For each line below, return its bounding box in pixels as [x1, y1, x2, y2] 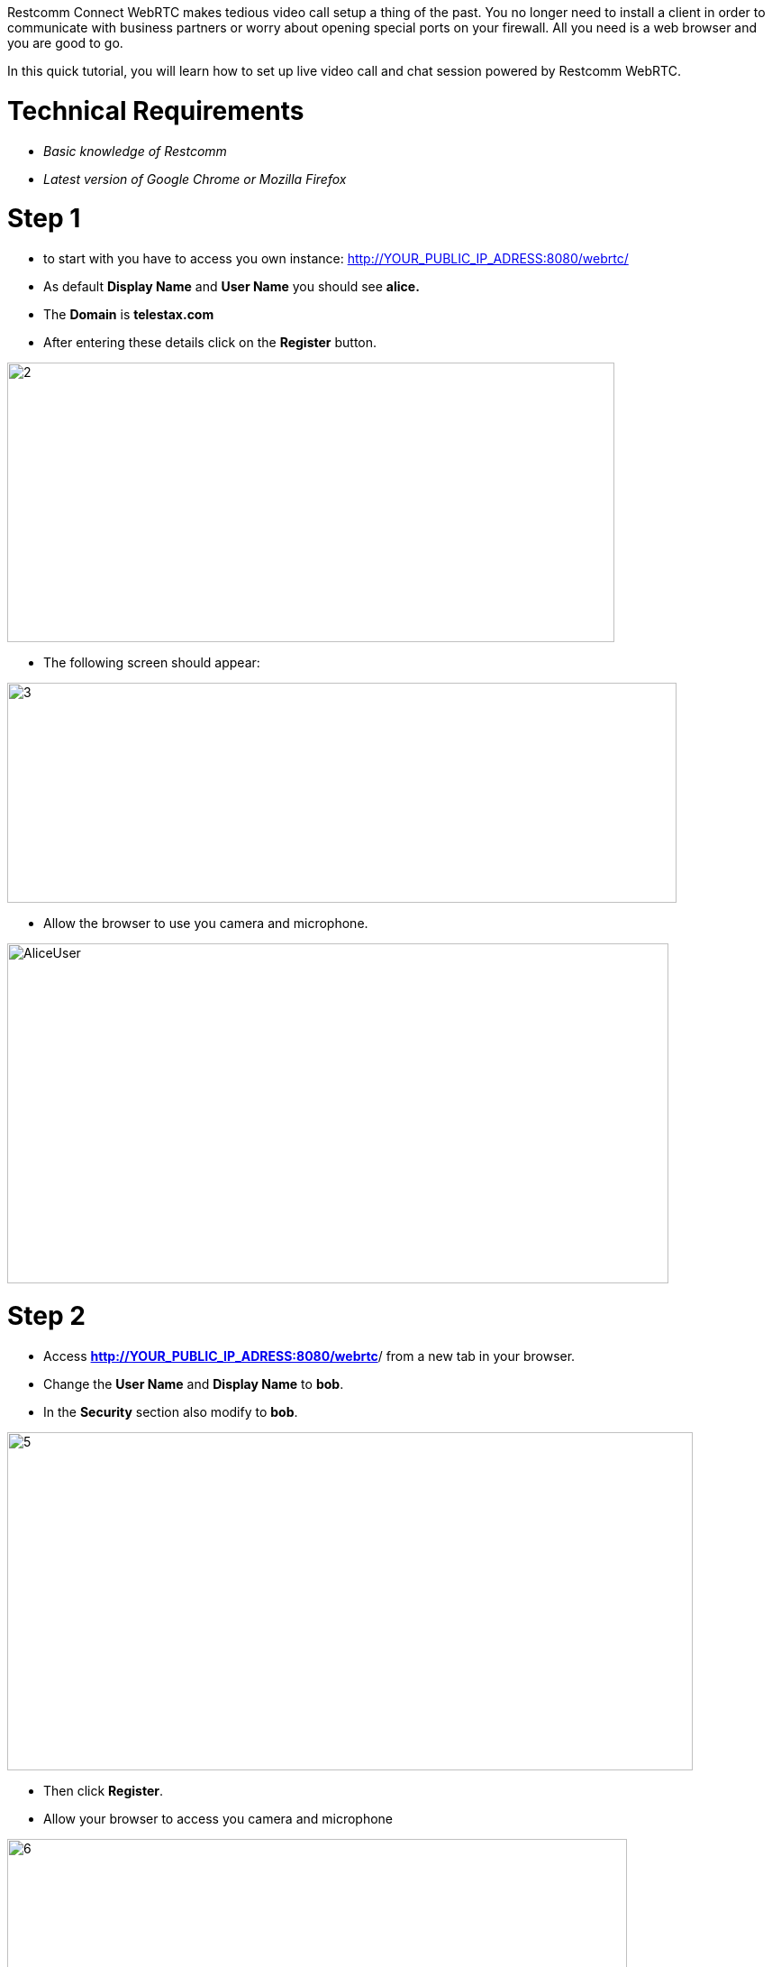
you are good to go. [7, 35, 123, 51]
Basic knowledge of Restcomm [43, 142, 227, 159]
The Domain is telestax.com [43, 307, 214, 322]
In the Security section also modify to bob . [43, 1403, 298, 1420]
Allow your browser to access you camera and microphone [43, 1810, 394, 1826]
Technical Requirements [7, 95, 304, 126]
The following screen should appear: [43, 655, 260, 670]
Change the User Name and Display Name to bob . [43, 1375, 344, 1392]
